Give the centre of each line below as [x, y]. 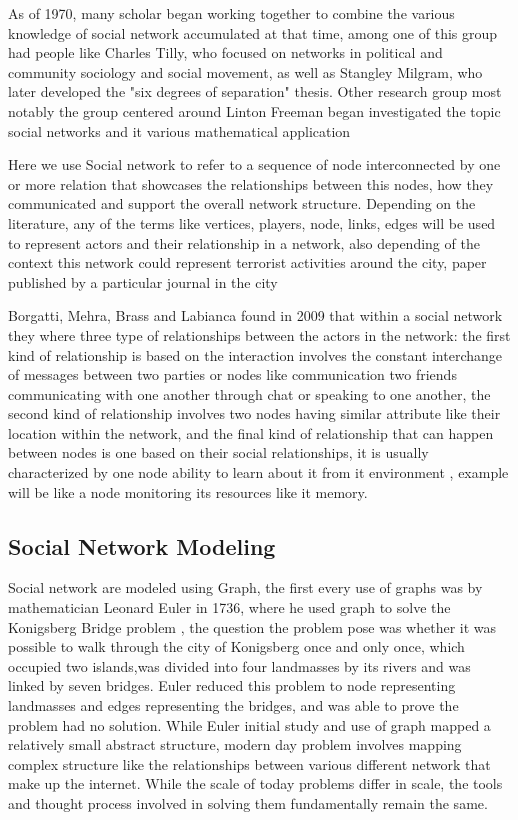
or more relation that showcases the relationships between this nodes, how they [251, 183]
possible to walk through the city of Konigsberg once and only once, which [236, 646]
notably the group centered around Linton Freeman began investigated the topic [254, 110]
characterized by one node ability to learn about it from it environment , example [258, 472]
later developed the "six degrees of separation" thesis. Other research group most [255, 91]
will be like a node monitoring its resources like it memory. [188, 491]
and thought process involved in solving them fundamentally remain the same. [248, 802]
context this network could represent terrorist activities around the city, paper [247, 262]
